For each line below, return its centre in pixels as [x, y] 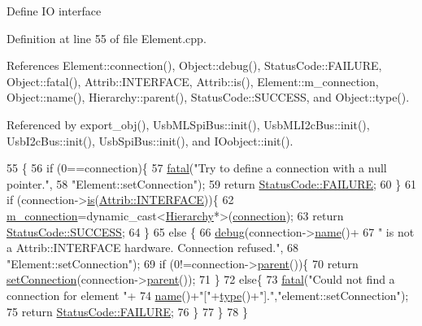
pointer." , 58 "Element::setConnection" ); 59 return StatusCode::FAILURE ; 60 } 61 [211, 183]
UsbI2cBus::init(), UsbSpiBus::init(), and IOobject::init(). [150, 140]
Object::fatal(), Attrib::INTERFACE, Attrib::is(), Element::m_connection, [193, 81]
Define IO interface [54, 11]
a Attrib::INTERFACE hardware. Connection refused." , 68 [153, 248]
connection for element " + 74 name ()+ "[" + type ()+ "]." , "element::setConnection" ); [208, 295]
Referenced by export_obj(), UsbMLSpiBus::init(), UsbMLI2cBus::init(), [188, 124]
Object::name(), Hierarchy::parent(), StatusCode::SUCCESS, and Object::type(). [208, 97]
